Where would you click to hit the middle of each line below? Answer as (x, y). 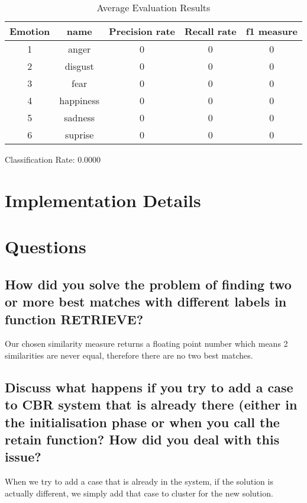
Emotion (30, 31)
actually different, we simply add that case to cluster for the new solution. (139, 493)
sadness (80, 117)
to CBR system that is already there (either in (151, 404)
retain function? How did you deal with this (142, 439)
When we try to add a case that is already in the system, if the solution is (139, 481)
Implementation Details (103, 200)
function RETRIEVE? (74, 319)
